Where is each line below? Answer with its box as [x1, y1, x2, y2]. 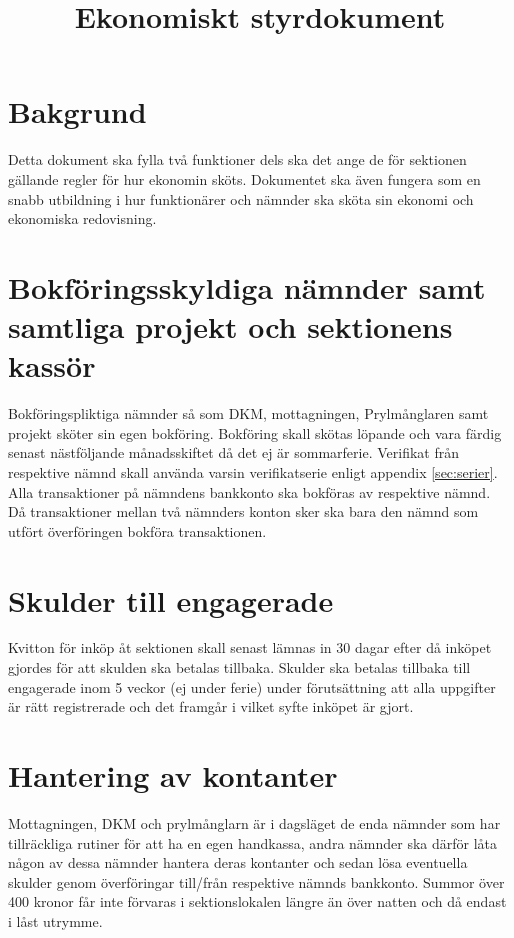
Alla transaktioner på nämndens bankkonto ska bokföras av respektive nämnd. [8, 481, 491, 502]
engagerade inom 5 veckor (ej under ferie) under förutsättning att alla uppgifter [8, 676, 496, 697]
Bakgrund [8, 91, 147, 132]
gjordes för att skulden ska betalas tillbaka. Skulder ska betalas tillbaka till [8, 657, 471, 678]
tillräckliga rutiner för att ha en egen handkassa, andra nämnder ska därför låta [8, 832, 498, 853]
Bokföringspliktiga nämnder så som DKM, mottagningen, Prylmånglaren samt [8, 403, 489, 424]
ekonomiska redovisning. [8, 208, 157, 229]
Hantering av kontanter [8, 755, 338, 796]
